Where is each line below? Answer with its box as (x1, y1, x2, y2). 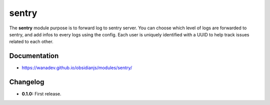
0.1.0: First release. (21, 91, 61, 97)
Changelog (9, 78, 44, 87)
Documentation (9, 52, 59, 60)
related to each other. (9, 39, 53, 45)
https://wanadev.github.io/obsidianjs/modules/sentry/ (21, 65, 132, 71)
